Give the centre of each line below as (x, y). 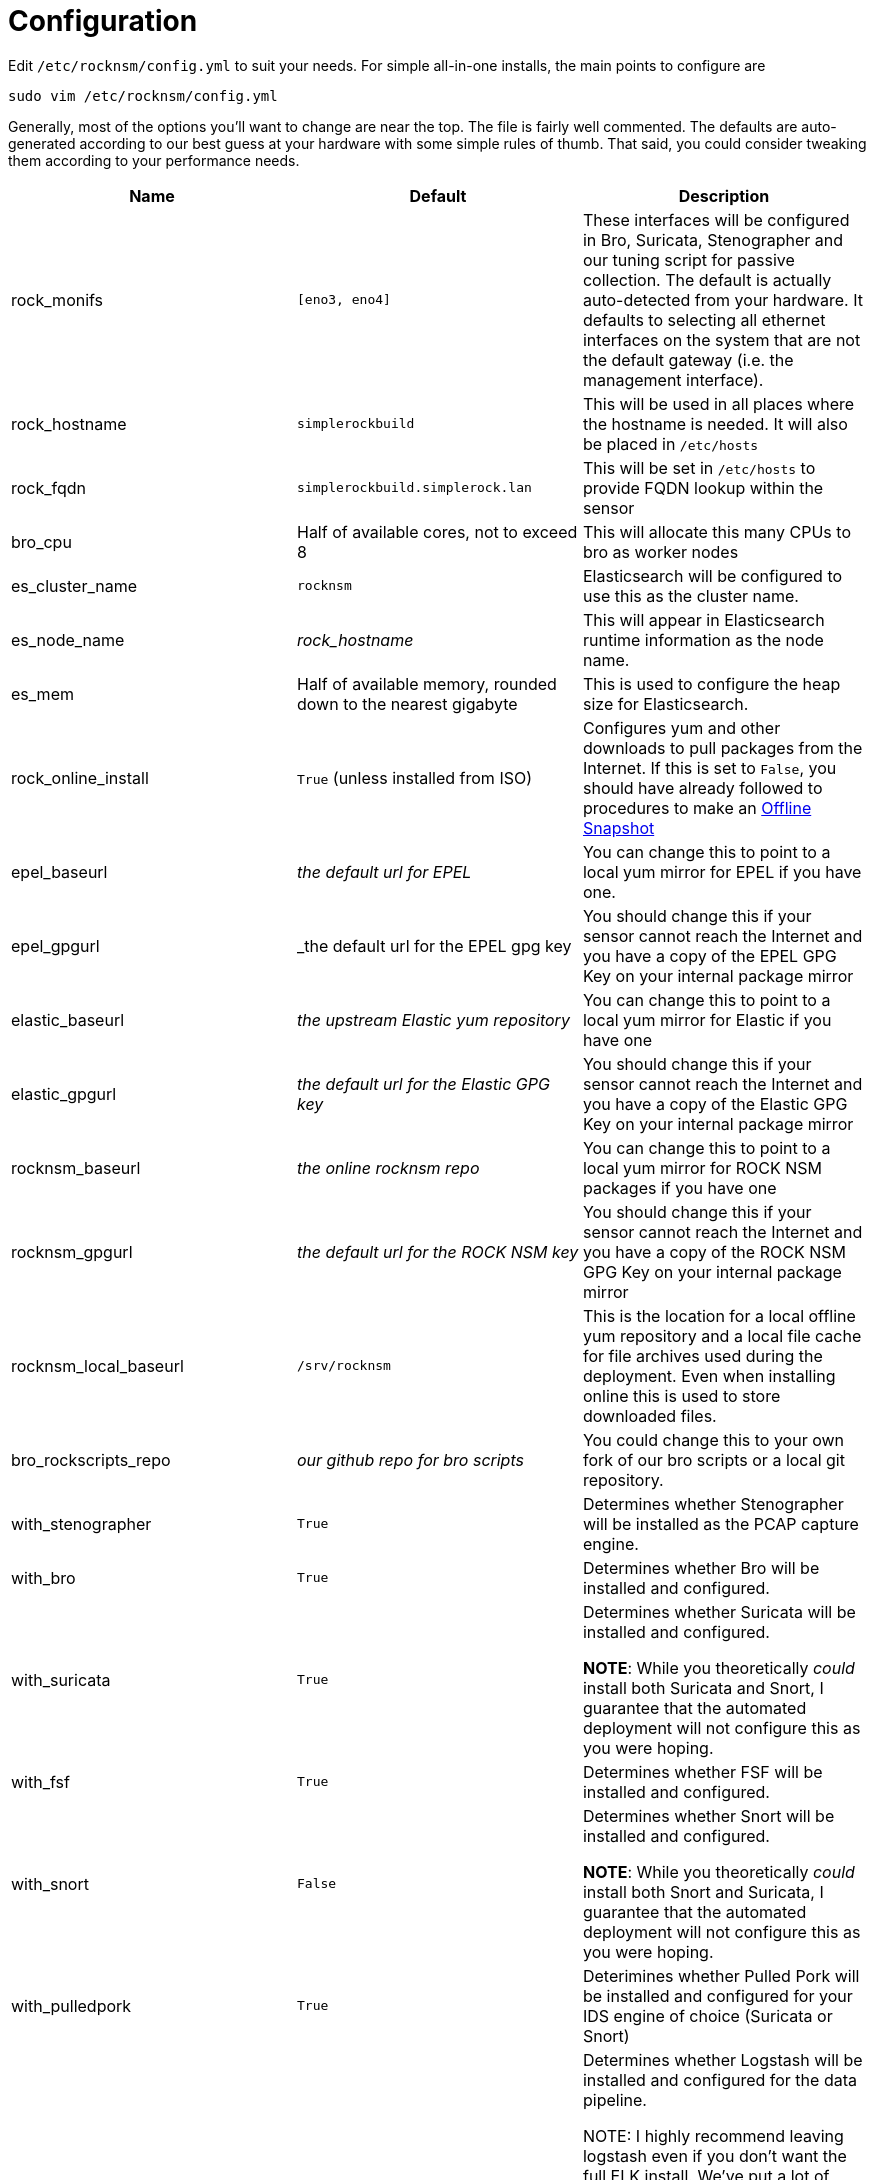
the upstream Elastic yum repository (433, 1019)
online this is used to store (681, 1395)
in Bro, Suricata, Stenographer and (713, 239)
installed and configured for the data (719, 2079)
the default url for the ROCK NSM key (437, 1251)
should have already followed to (702, 787)
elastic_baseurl (68, 1019)
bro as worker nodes (660, 551)
